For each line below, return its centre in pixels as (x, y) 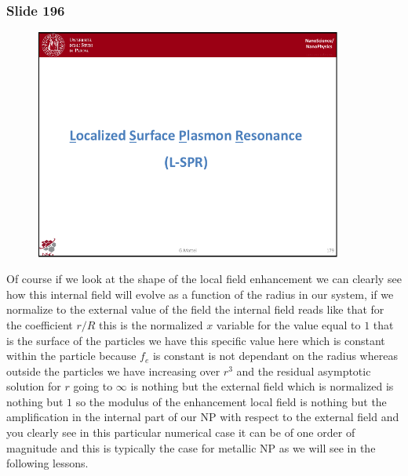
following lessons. (47, 463)
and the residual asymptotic (304, 371)
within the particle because (71, 356)
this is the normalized (151, 324)
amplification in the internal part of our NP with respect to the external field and (203, 417)
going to (93, 386)
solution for (34, 386)
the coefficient (40, 324)
